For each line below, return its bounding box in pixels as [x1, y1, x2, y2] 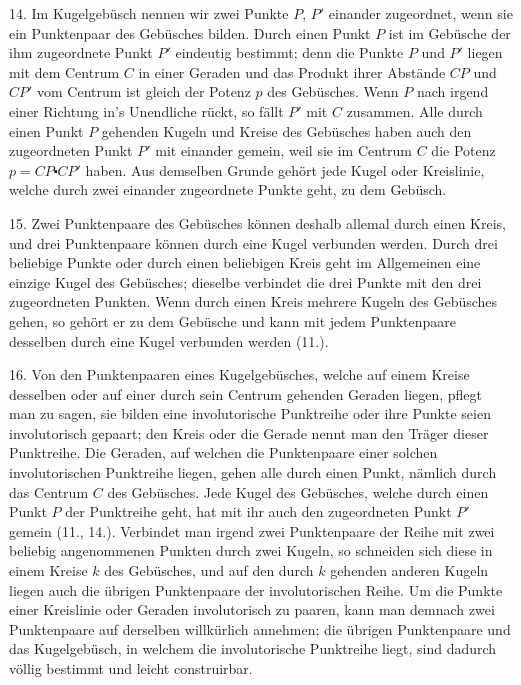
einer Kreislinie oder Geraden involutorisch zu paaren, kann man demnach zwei [9, 599, 495, 620]
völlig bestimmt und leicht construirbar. [9, 658, 253, 678]
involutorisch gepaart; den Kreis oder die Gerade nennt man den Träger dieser [9, 422, 489, 443]
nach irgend [416, 81, 489, 102]
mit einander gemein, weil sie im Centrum [155, 140, 413, 161]
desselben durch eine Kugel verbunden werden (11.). [9, 330, 329, 351]
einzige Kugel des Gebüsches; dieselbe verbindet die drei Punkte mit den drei [9, 271, 482, 292]
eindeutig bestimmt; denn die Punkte [175, 42, 404, 63]
